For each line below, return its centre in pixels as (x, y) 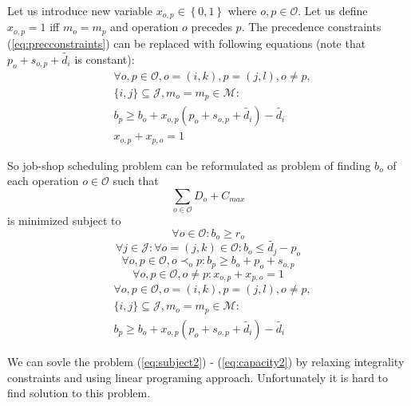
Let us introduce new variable (80, 10)
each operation (43, 181)
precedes (211, 27)
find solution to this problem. (79, 393)
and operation (144, 27)
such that (136, 181)
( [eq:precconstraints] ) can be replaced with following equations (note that (187, 43)
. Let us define (333, 10)
